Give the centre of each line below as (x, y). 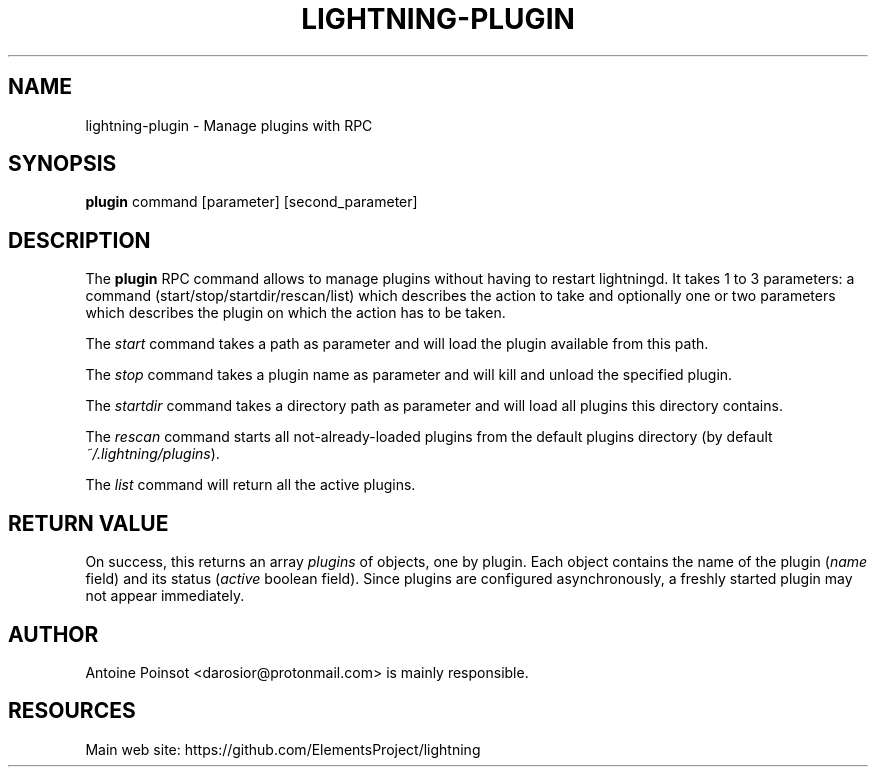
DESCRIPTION (79, 240)
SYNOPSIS (62, 164)
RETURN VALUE (88, 523)
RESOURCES (72, 711)
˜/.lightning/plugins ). (152, 454)
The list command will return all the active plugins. (250, 485)
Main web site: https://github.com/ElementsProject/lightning (283, 749)
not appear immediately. (165, 596)
